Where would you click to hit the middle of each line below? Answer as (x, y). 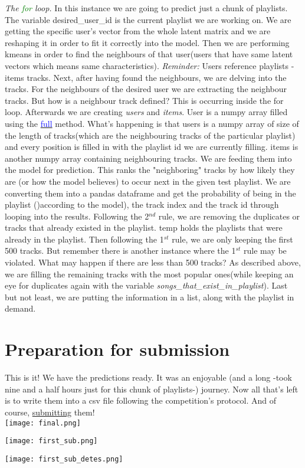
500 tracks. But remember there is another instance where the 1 (120, 251)
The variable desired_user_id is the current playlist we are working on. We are (148, 19)
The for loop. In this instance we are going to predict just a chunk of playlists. (146, 8)
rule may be (265, 251)
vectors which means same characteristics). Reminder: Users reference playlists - (150, 65)
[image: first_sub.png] (51, 441)
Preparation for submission (117, 349)
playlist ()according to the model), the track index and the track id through (142, 204)
